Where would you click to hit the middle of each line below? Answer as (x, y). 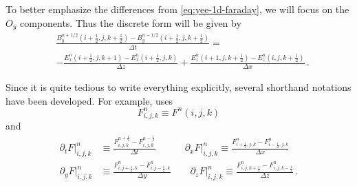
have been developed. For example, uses (89, 100)
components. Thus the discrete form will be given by (130, 22)
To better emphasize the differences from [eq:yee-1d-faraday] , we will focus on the (177, 9)
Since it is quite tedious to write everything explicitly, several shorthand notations (178, 86)
